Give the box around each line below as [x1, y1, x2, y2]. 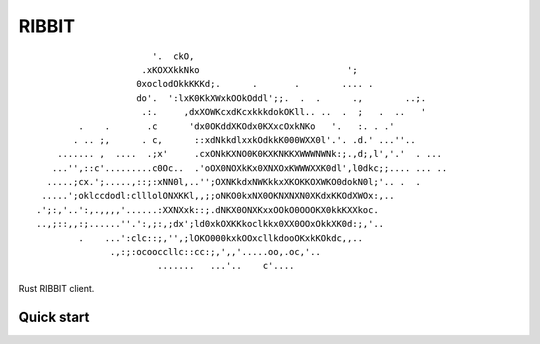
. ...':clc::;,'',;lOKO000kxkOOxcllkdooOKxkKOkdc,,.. [78, 232, 364, 244]
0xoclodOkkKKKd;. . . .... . [136, 78, 374, 90]
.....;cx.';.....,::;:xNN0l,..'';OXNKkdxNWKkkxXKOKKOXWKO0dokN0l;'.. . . [46, 176, 422, 188]
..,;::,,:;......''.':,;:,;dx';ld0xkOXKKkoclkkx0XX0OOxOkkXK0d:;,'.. [36, 218, 385, 230]
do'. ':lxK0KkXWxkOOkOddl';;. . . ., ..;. [136, 92, 427, 104]
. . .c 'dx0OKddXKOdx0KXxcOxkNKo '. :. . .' [78, 120, 395, 132]
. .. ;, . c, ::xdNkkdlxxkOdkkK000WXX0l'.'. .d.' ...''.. [73, 134, 416, 145]
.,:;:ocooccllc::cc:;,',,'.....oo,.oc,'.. [110, 246, 322, 258]
